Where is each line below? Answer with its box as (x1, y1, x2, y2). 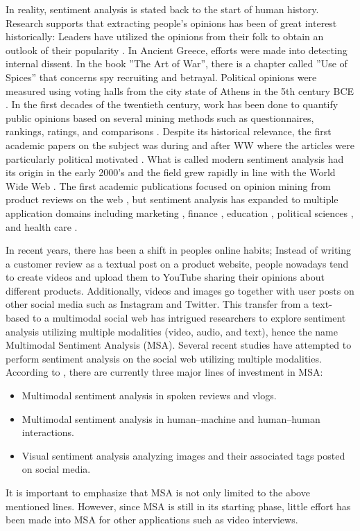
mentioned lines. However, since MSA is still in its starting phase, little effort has (6, 498, 351, 513)
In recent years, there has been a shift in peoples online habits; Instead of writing (6, 243, 352, 257)
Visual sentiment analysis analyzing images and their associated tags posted (22, 448, 345, 462)
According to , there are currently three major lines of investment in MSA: (6, 365, 323, 379)
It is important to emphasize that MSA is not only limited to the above (6, 485, 310, 499)
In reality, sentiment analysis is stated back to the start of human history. (6, 2, 319, 16)
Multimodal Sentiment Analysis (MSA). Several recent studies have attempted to (6, 338, 352, 352)
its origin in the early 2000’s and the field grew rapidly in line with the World (6, 165, 336, 180)
